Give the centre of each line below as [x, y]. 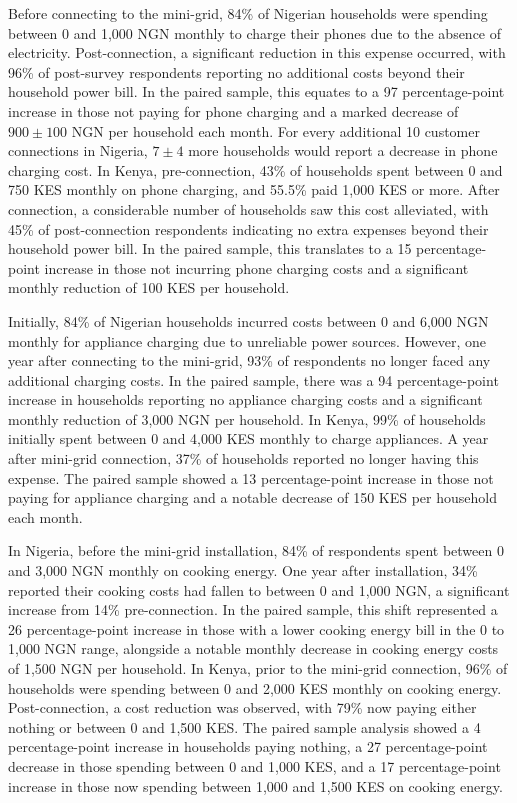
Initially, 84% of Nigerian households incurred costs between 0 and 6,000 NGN [248, 320]
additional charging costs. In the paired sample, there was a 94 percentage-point [253, 379]
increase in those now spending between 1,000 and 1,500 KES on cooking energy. [255, 785]
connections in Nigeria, [78, 150]
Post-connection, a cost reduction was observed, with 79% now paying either [242, 707]
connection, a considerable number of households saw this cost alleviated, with [248, 208]
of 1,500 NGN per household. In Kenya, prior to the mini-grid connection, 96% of [258, 668]
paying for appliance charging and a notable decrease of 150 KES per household [252, 497]
